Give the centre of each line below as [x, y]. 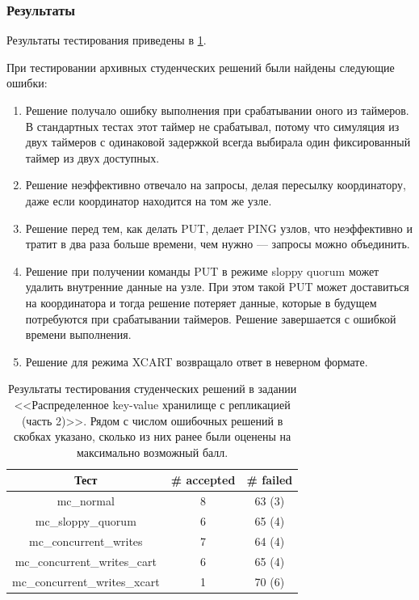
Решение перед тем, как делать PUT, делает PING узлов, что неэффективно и [219, 228]
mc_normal [86, 501]
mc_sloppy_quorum [86, 520]
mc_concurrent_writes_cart [86, 561]
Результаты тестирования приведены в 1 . [107, 40]
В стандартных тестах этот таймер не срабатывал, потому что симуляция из [212, 126]
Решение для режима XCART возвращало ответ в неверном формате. [197, 361]
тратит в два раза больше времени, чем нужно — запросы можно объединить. [218, 244]
